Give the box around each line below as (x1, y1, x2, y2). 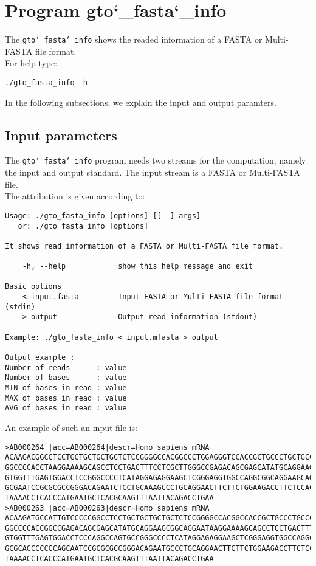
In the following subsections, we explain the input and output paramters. (5, 95, 276, 108)
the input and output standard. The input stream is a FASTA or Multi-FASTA (5, 166, 300, 179)
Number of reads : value (5, 363, 127, 372)
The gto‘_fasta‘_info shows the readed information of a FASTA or (5, 33, 263, 46)
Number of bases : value (5, 373, 127, 382)
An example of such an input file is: (5, 421, 137, 433)
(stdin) (5, 302, 36, 311)
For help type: (5, 57, 58, 69)
